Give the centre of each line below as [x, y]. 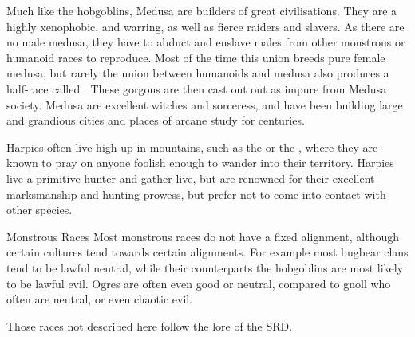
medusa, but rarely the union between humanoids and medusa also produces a [198, 73]
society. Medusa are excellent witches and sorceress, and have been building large [205, 104]
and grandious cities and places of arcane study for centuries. [156, 120]
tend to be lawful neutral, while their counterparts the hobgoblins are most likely [205, 267]
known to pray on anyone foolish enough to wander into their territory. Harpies [200, 163]
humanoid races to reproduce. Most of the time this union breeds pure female [196, 57]
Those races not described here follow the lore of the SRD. [150, 325]
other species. [40, 210]
